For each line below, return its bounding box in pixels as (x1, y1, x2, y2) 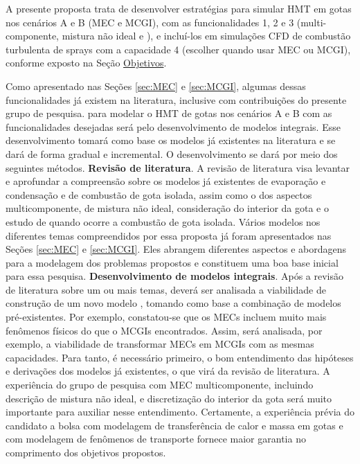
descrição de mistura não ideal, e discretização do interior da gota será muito (6, 391, 332, 405)
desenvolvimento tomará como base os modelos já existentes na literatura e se (6, 133, 336, 148)
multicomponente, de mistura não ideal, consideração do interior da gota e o (6, 201, 329, 215)
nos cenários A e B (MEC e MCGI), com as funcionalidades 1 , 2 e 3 (6, 15, 294, 29)
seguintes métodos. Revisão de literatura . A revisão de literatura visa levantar (6, 160, 350, 175)
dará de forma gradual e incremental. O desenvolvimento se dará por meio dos (6, 146, 338, 161)
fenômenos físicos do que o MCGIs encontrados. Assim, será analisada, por (6, 323, 323, 337)
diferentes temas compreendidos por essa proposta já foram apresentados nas (6, 228, 332, 242)
